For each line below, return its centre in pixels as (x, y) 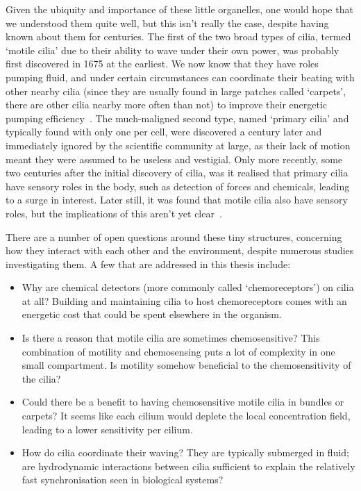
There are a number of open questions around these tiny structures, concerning (174, 236)
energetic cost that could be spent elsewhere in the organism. (152, 314)
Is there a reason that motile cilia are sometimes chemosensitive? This (171, 338)
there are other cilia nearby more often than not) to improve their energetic (167, 105)
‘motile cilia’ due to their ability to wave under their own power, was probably (173, 50)
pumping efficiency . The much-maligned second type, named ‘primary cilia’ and (177, 118)
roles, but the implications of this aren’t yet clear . (114, 213)
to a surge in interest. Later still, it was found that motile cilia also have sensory (177, 200)
